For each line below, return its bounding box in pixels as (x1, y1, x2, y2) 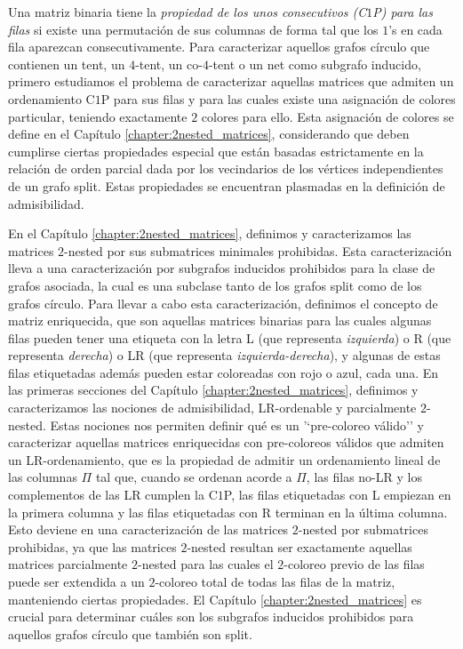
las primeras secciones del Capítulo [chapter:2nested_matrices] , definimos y (8, 381, 419, 399)
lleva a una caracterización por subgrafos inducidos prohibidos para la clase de (8, 259, 435, 277)
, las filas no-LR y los (306, 468, 422, 486)
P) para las (372, 3, 433, 20)
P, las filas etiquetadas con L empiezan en (223, 485, 451, 504)
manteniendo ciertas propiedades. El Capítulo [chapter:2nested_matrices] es (8, 589, 422, 608)
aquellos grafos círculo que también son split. (8, 624, 252, 643)
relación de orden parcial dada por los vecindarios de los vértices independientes (8, 159, 443, 178)
